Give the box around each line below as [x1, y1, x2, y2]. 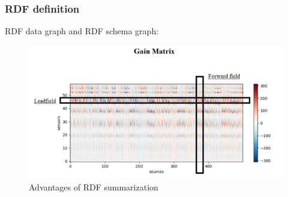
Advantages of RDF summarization [29, 180, 158, 193]
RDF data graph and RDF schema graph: [5, 25, 159, 37]
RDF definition [5, 1, 80, 16]
